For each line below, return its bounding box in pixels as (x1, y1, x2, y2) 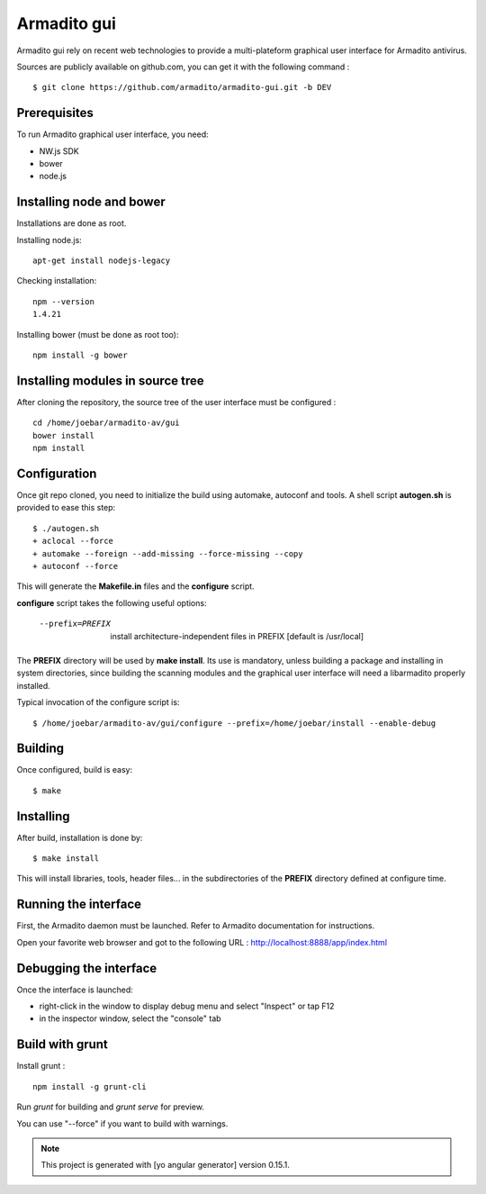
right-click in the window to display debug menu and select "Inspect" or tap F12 (39, 1000, 335, 1012)
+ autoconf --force (32, 561, 119, 571)
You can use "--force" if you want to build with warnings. (16, 1117, 229, 1129)
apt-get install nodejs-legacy (32, 256, 171, 266)
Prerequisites (16, 105, 94, 121)
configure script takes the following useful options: (16, 597, 207, 608)
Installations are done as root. (16, 218, 127, 229)
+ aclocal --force (32, 536, 114, 547)
